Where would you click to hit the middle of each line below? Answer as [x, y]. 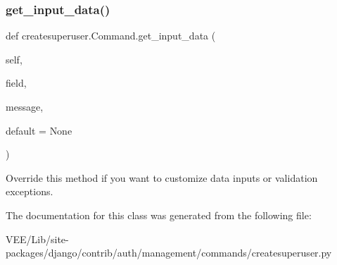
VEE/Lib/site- [37, 239]
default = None [39, 130]
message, [25, 106]
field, [16, 83]
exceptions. [30, 191]
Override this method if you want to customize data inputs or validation [162, 177]
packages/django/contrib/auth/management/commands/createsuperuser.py [169, 253]
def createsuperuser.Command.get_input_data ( [111, 36]
